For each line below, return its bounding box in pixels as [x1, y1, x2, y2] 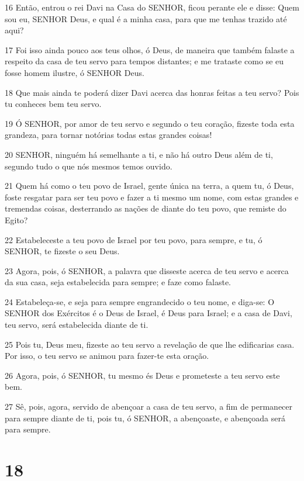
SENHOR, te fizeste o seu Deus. [5, 245, 120, 257]
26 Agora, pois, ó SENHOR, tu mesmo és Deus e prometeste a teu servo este [5, 369, 280, 381]
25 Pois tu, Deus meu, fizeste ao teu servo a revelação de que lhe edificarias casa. [5, 338, 295, 350]
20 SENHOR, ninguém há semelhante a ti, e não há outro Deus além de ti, [5, 148, 273, 160]
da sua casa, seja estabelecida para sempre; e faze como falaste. [5, 276, 232, 288]
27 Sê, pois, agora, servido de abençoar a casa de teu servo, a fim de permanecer [5, 400, 293, 413]
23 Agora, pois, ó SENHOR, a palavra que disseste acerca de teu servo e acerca [5, 264, 289, 276]
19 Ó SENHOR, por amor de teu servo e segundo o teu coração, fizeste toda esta [5, 117, 295, 129]
